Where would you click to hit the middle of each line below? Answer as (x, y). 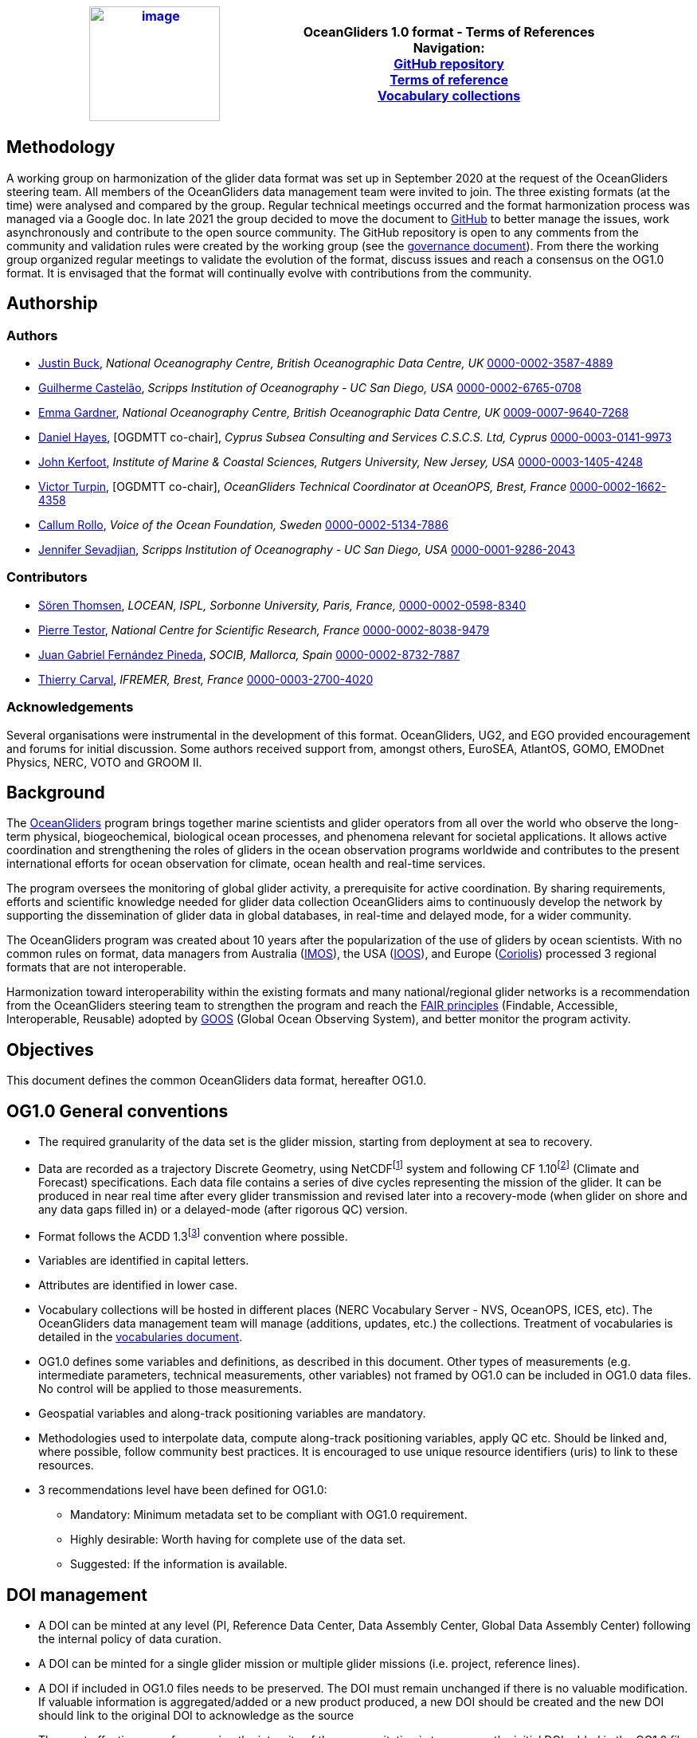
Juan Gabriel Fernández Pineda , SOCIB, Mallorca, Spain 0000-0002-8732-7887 (249, 654)
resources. (66, 1465)
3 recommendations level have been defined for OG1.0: (183, 1490)
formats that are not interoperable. (96, 967)
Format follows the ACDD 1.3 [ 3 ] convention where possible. (193, 1235)
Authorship (52, 304)
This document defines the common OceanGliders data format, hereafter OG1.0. (217, 1081)
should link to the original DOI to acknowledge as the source (196, 1716)
